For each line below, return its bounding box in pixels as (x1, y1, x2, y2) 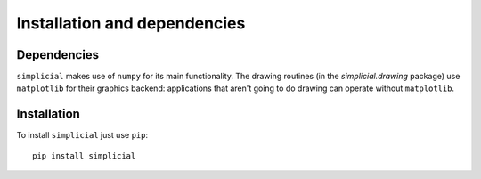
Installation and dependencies (16, 13, 246, 33)
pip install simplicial (32, 151, 136, 160)
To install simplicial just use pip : (16, 130, 149, 141)
